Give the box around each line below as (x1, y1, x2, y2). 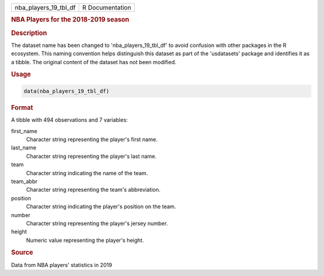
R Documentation (82, 4, 131, 11)
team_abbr (11, 178, 38, 185)
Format (11, 103, 33, 112)
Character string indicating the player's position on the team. (26, 203, 176, 210)
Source (11, 248, 34, 257)
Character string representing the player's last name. (26, 152, 157, 160)
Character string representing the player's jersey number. (26, 220, 168, 227)
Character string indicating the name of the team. (26, 169, 148, 176)
